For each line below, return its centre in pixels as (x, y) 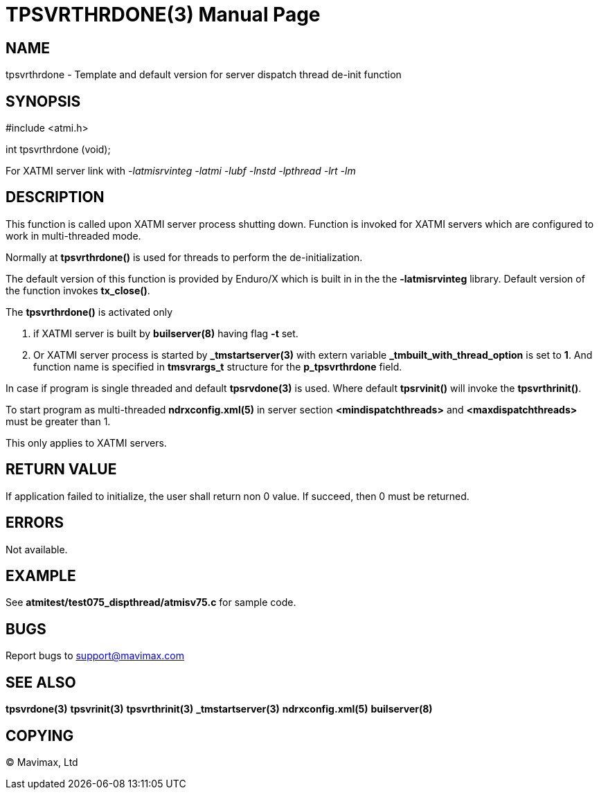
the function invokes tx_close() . (78, 290)
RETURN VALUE (61, 470)
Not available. (37, 549)
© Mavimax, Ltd (42, 762)
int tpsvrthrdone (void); (58, 150)
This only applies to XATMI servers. (86, 443)
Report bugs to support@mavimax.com (95, 656)
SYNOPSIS (43, 101)
